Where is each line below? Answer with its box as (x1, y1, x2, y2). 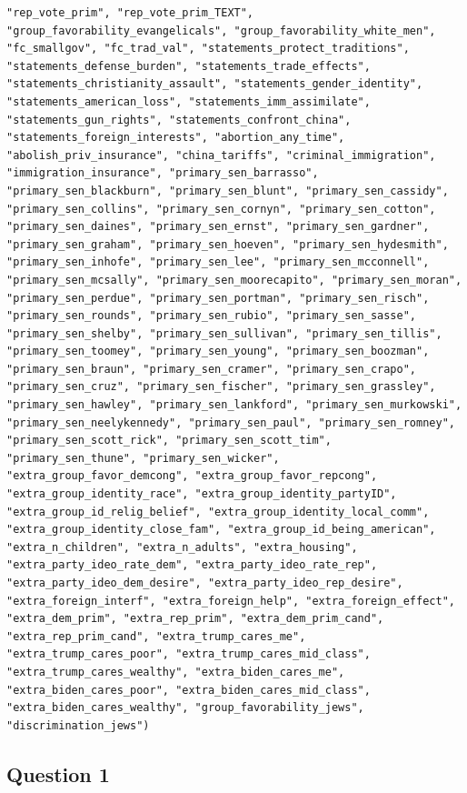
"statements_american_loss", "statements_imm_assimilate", (6, 95, 371, 108)
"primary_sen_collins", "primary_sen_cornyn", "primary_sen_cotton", (6, 202, 436, 216)
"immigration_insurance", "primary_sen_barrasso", (6, 166, 319, 180)
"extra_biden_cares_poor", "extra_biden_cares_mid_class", (6, 683, 371, 697)
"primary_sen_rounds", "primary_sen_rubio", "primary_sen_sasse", (6, 309, 417, 323)
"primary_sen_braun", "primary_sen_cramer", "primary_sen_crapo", (6, 362, 417, 376)
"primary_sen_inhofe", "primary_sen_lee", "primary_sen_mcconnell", (6, 256, 430, 269)
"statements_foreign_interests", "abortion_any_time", (6, 131, 345, 145)
